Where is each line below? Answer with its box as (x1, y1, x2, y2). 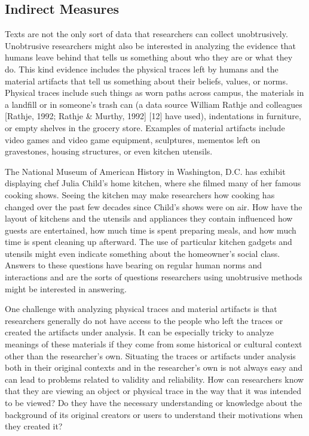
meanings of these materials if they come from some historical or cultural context (5, 338, 302, 350)
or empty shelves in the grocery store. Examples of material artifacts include (5, 121, 285, 134)
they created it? (5, 420, 63, 432)
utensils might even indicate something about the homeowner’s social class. (5, 247, 280, 259)
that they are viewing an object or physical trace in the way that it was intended (5, 384, 302, 397)
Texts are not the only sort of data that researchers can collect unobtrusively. (5, 28, 288, 40)
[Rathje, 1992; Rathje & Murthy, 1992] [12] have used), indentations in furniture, (5, 110, 301, 122)
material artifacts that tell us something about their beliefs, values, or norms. (5, 74, 288, 87)
